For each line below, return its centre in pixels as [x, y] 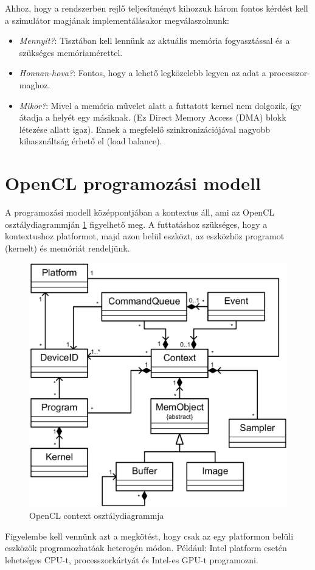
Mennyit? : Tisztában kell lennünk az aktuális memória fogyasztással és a [154, 40]
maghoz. [35, 84]
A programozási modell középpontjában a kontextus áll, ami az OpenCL [140, 212]
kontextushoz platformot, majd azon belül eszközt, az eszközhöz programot [145, 236]
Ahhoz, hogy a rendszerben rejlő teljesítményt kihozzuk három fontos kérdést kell [157, 8]
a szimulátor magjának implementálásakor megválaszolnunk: [117, 20]
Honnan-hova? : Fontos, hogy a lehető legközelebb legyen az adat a [143, 73]
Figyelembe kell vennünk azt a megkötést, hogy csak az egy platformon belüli [149, 536]
